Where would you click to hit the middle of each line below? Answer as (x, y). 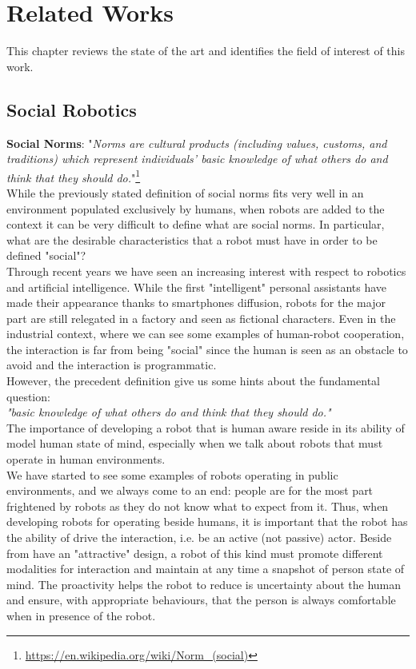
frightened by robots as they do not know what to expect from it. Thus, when (198, 506)
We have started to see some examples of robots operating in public (172, 474)
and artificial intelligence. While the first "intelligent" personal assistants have (197, 287)
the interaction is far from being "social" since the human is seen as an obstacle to (207, 349)
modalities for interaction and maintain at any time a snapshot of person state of (206, 569)
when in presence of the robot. (81, 615)
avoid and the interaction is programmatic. (112, 365)
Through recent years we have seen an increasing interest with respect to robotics (206, 271)
